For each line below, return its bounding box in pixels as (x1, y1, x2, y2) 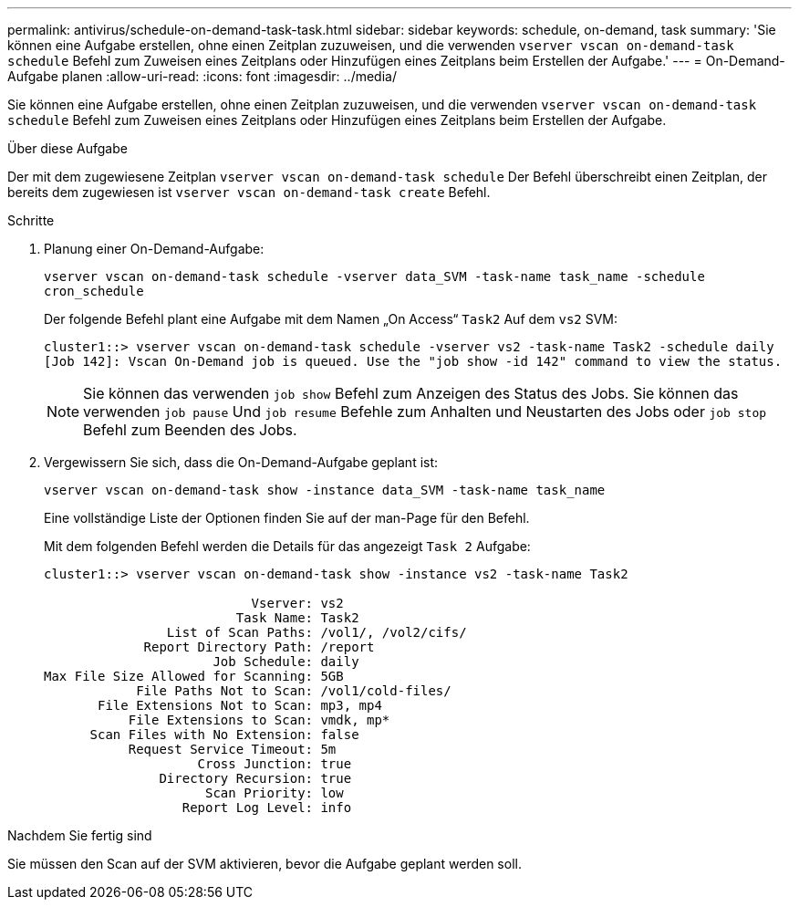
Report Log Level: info (182, 800, 352, 815)
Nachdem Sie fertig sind (7, 828, 152, 843)
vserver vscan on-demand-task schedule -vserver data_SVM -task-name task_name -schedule (44, 269, 705, 284)
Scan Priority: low (205, 786, 344, 800)
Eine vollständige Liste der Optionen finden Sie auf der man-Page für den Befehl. (44, 510, 530, 526)
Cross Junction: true (197, 756, 352, 771)
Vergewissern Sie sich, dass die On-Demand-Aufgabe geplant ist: (44, 454, 439, 470)
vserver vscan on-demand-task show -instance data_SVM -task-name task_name (44, 483, 606, 497)
